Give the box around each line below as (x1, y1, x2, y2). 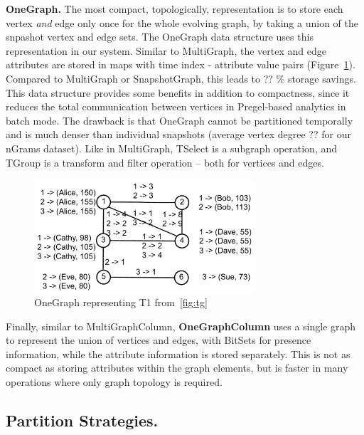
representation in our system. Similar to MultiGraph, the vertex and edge (6, 43, 326, 58)
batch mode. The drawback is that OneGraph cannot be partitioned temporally (6, 112, 353, 127)
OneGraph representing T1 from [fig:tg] (34, 295, 208, 310)
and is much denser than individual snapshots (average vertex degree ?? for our (6, 127, 351, 142)
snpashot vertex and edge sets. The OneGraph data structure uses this (6, 29, 314, 44)
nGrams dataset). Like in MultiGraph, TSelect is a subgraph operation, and (6, 140, 338, 155)
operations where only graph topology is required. (6, 374, 223, 389)
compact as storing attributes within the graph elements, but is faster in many (6, 360, 348, 375)
